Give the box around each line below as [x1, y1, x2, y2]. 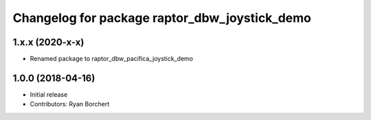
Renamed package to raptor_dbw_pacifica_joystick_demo [30, 55, 194, 63]
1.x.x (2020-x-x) [12, 36, 85, 48]
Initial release [30, 90, 68, 99]
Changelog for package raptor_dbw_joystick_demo [12, 10, 312, 25]
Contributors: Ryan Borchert [30, 100, 110, 108]
